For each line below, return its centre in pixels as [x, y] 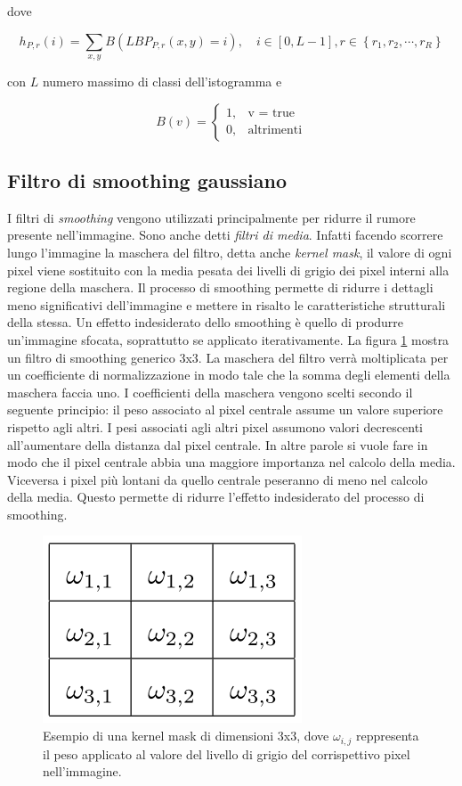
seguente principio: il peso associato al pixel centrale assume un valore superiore [225, 409]
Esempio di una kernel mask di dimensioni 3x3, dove [186, 736]
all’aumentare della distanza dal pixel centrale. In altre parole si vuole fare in [218, 444]
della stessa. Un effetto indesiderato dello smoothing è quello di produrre [206, 322]
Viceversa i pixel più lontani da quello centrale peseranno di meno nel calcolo [218, 479]
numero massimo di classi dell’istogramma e [162, 81]
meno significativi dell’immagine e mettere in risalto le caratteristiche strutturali [227, 304]
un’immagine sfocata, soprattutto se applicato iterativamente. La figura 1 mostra [228, 339]
